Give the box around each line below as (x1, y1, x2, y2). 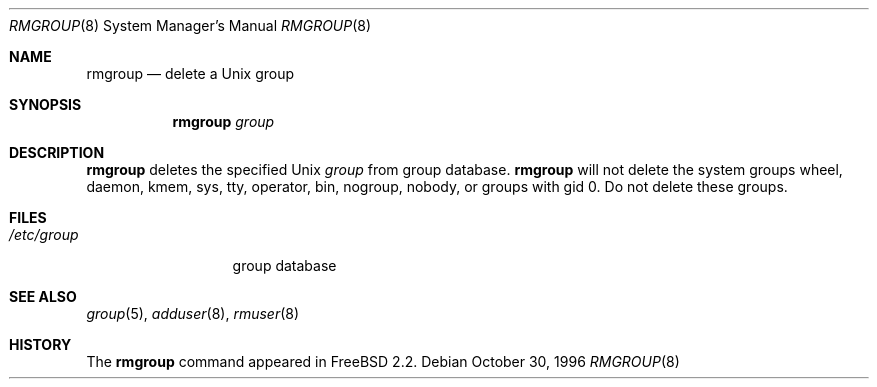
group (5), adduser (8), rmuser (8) (86, 305, 300, 322)
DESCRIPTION (9, 144, 105, 161)
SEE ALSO (9, 288, 77, 305)
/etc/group (9, 226, 79, 243)
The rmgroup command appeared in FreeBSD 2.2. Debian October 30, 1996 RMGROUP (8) (86, 353, 680, 370)
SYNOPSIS (9, 96, 82, 113)
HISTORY (9, 336, 72, 353)
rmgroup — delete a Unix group (86, 65, 295, 82)
